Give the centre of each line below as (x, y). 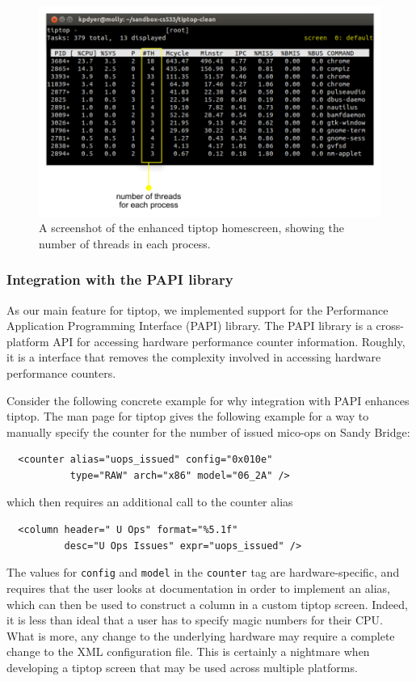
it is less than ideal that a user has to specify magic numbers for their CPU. (195, 620)
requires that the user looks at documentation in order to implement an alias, (198, 588)
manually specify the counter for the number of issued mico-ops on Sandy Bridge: (208, 431)
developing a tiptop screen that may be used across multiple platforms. (182, 667)
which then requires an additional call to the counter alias (150, 502)
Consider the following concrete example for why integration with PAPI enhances (208, 400)
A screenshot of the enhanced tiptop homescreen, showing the (191, 228)
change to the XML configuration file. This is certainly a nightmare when (188, 651)
